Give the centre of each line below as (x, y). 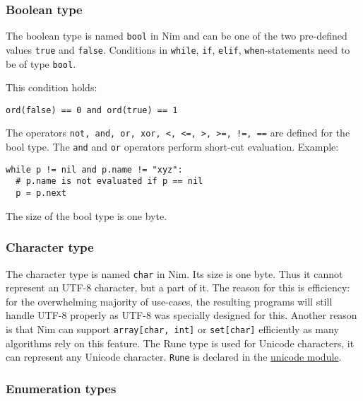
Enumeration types (61, 388)
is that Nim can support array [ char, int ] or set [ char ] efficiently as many (172, 329)
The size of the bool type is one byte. (87, 215)
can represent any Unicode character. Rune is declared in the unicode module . (174, 357)
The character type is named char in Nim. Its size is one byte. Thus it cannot (174, 273)
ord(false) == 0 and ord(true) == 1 (92, 110)
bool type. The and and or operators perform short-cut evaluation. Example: (172, 147)
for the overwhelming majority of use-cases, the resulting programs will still (169, 301)
